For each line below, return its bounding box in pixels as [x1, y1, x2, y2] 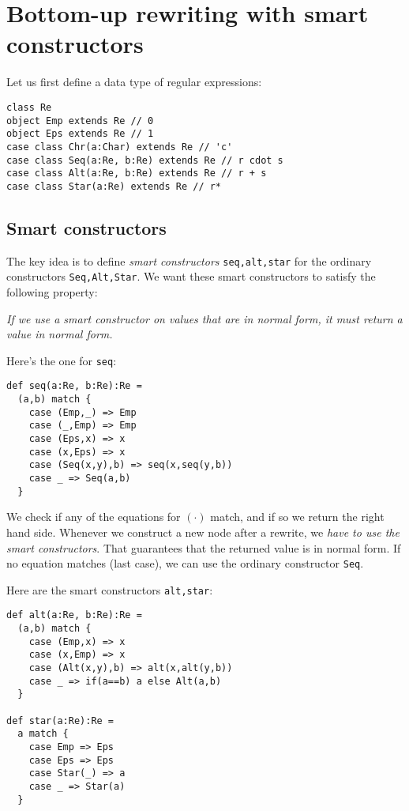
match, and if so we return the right [210, 508, 385, 525]
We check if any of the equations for [6, 508, 181, 525]
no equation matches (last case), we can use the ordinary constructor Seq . [6, 555, 364, 571]
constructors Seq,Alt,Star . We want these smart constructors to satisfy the [6, 268, 376, 285]
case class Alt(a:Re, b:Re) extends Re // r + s [6, 168, 267, 179]
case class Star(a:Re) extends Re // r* [6, 180, 222, 192]
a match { [17, 728, 69, 740]
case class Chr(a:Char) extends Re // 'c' [6, 141, 233, 153]
